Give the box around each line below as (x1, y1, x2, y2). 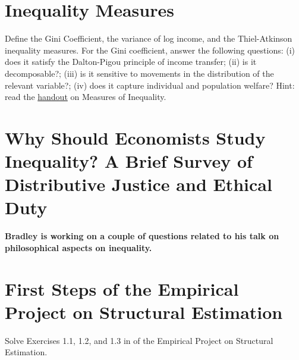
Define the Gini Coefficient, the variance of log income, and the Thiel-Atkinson (5, 32, 292, 45)
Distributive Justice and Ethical (5, 172, 272, 196)
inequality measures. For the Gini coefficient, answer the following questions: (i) (5, 43, 295, 56)
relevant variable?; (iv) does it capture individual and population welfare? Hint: (5, 79, 295, 91)
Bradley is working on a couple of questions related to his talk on (5, 230, 279, 242)
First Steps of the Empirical (5, 276, 239, 300)
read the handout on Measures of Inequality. (5, 90, 166, 103)
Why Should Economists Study (5, 125, 266, 149)
